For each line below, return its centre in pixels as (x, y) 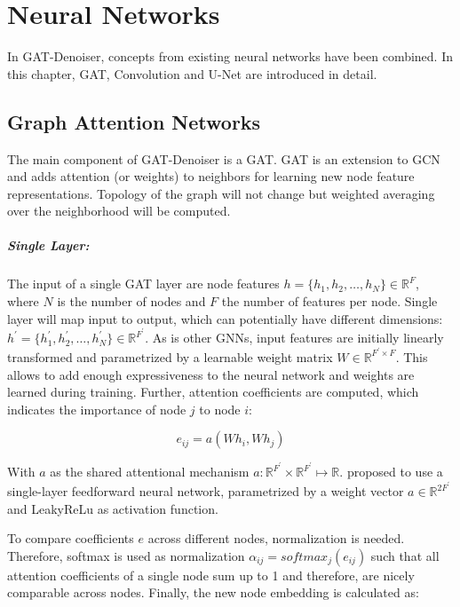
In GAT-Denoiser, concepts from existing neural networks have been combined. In (230, 56)
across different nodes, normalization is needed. (276, 538)
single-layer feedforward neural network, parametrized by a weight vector (206, 491)
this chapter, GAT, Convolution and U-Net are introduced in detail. (192, 73)
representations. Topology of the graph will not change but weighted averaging (221, 193)
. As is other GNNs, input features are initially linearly (294, 338)
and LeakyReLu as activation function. (113, 508)
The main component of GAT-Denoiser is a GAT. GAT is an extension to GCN (224, 158)
